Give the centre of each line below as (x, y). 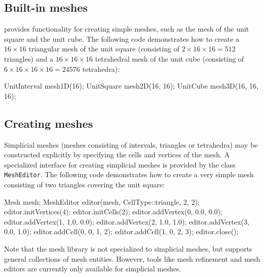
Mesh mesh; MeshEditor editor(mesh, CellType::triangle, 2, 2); (102, 201)
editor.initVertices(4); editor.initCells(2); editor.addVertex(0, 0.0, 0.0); (113, 212)
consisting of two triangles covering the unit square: (84, 184)
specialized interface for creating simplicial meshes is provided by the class (120, 164)
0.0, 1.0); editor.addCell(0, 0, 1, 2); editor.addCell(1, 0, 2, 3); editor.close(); (121, 231)
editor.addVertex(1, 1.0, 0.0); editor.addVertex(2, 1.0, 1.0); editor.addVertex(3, (127, 221)
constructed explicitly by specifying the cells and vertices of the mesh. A (117, 155)
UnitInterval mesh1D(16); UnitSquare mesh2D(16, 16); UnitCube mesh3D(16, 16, (131, 86)
